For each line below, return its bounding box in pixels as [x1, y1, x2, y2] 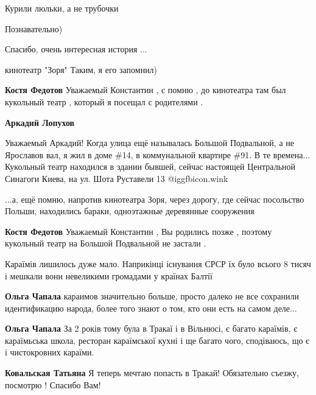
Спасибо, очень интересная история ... [5, 43, 147, 55]
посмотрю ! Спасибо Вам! [5, 378, 101, 391]
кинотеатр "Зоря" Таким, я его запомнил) [5, 63, 158, 75]
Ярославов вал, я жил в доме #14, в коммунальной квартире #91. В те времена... [5, 148, 311, 161]
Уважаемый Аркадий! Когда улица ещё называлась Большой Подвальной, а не [5, 136, 294, 149]
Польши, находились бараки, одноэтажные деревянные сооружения [5, 204, 255, 217]
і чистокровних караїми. [5, 346, 94, 358]
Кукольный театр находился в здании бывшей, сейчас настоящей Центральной [5, 160, 296, 173]
